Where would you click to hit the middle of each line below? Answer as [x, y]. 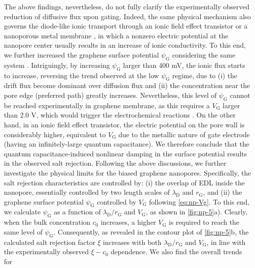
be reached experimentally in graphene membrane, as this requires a [107, 105]
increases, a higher [128, 222]
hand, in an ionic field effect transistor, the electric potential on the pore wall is [124, 124]
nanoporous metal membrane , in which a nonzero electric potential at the [116, 35]
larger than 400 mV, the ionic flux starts [184, 65]
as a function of [77, 212]
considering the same [204, 54]
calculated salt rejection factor [50, 242]
